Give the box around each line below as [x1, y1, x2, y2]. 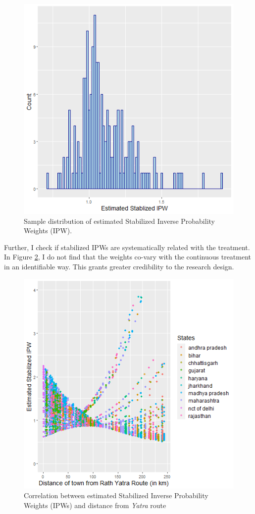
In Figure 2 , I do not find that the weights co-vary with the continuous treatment [4, 252, 252, 262]
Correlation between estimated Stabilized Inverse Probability [24, 490, 208, 501]
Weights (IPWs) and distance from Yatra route [24, 500, 166, 510]
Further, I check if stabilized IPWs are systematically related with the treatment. [4, 242, 250, 252]
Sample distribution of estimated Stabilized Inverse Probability [24, 215, 215, 226]
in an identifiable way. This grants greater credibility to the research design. [4, 261, 234, 271]
